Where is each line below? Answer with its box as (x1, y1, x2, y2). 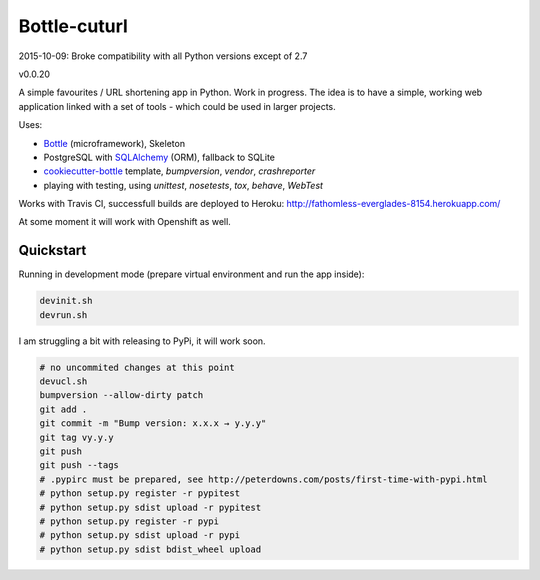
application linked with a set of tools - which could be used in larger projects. (18, 100, 336, 112)
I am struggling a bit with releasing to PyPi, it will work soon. (18, 335, 266, 347)
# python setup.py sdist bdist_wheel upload (39, 543, 262, 555)
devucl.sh (39, 376, 88, 387)
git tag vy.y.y (39, 431, 114, 443)
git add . (39, 403, 88, 415)
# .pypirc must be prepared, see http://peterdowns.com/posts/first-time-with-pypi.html (39, 473, 489, 485)
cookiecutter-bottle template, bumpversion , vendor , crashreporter (43, 165, 316, 177)
